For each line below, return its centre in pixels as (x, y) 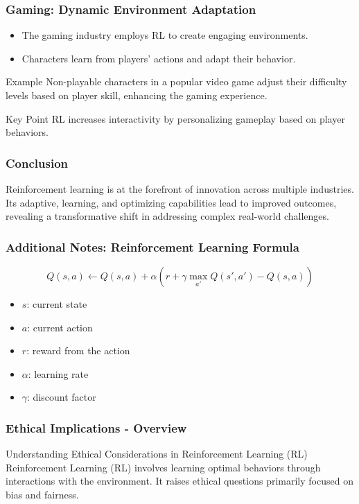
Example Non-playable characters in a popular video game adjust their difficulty (176, 81)
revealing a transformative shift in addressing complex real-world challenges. (167, 216)
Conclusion (37, 163)
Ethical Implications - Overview (96, 427)
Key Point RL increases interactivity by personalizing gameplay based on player (175, 118)
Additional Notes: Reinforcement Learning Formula (152, 246)
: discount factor (62, 397)
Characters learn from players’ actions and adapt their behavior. (159, 58)
